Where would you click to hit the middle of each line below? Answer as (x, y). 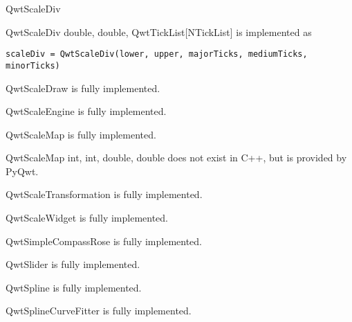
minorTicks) (33, 65)
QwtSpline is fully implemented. (74, 287)
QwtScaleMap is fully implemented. (81, 134)
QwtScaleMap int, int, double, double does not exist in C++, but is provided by (176, 158)
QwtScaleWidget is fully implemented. (87, 218)
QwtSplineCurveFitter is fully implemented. (99, 311)
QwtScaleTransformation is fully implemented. (104, 194)
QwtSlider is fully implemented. (73, 264)
